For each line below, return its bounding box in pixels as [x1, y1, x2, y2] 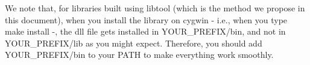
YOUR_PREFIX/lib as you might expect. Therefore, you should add [5, 36, 262, 49]
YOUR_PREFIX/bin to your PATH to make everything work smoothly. [5, 48, 274, 61]
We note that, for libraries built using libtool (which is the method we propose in [5, 2, 305, 14]
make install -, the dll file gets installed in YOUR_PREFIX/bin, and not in [5, 25, 286, 38]
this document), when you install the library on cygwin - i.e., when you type [5, 13, 288, 26]
